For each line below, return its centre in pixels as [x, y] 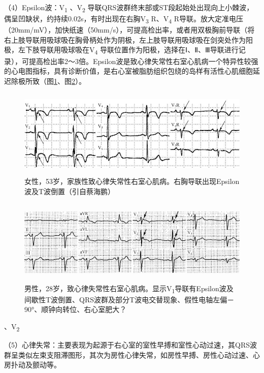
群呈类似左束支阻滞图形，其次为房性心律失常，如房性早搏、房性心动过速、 [128, 354]
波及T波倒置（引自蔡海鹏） [70, 191]
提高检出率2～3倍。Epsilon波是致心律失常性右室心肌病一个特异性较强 [143, 61]
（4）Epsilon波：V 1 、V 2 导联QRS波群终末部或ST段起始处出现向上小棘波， [129, 8]
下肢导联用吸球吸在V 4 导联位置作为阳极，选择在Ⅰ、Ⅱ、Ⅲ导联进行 [132, 50]
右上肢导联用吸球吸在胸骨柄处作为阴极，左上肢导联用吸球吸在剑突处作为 [125, 39]
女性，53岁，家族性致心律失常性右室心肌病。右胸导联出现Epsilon [132, 181]
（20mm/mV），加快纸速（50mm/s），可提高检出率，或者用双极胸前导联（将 [129, 30]
